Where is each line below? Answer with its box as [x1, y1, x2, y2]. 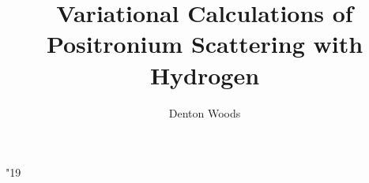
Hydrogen [149, 58, 260, 91]
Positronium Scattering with [46, 28, 363, 60]
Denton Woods [168, 104, 241, 121]
